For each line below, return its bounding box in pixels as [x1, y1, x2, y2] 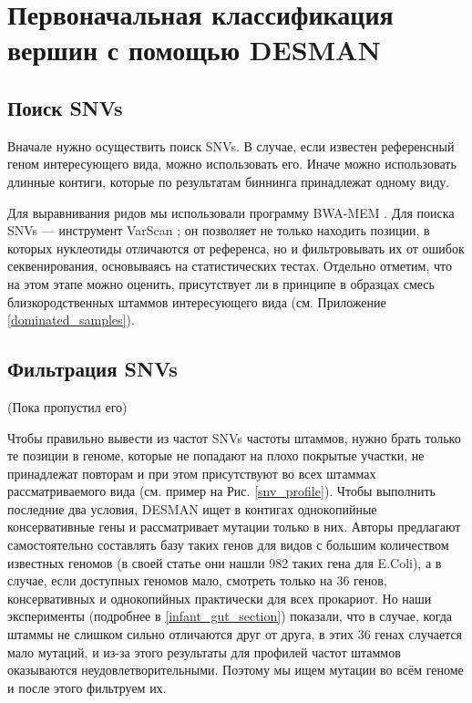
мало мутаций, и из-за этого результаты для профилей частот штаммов [7, 642, 401, 661]
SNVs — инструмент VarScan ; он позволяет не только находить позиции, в [7, 221, 430, 240]
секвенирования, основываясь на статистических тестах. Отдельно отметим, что [7, 256, 452, 275]
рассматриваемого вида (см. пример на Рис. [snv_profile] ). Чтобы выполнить [7, 481, 436, 501]
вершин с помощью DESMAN [7, 31, 381, 68]
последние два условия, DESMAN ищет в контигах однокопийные [7, 499, 377, 518]
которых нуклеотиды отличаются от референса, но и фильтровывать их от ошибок [7, 238, 465, 257]
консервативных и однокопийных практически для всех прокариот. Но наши [7, 588, 432, 607]
